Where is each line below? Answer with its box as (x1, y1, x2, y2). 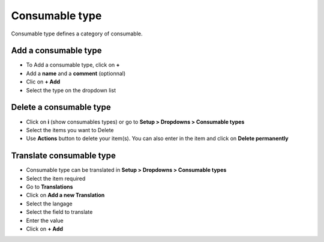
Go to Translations (26, 183, 73, 190)
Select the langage (26, 200, 73, 207)
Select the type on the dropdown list (26, 86, 116, 94)
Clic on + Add (26, 78, 61, 85)
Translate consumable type (11, 151, 116, 161)
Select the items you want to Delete (26, 126, 114, 133)
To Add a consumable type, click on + (26, 61, 120, 68)
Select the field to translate (26, 208, 93, 216)
